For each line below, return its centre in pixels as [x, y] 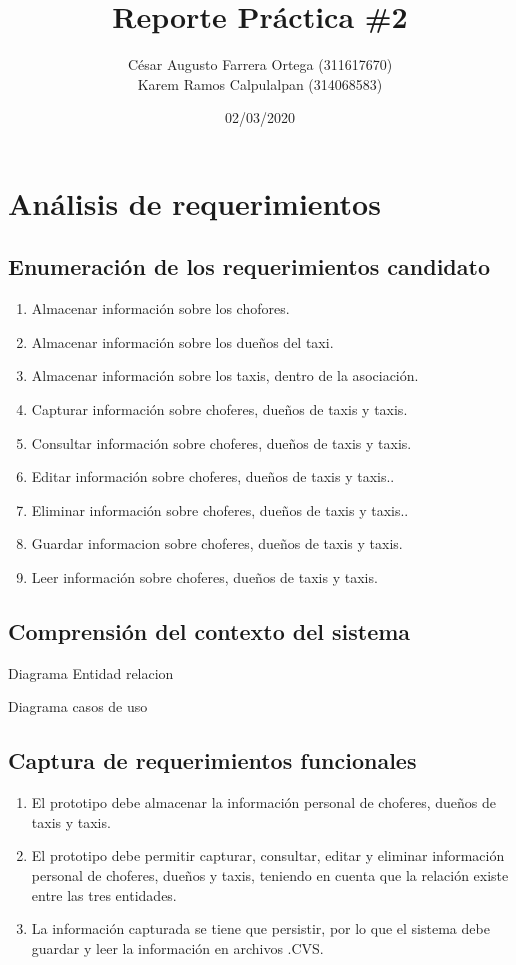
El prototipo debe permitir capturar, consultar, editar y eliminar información [268, 855]
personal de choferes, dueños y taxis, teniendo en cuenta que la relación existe [270, 875]
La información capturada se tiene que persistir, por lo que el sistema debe [260, 928]
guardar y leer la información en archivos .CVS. [177, 947]
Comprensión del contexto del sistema [209, 631]
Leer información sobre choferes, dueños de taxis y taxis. [204, 577]
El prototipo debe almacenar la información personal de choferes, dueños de [263, 802]
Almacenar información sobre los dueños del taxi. [182, 341]
